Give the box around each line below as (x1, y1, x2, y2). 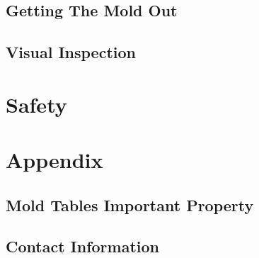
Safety (6, 89, 67, 118)
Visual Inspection (6, 41, 136, 63)
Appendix (6, 145, 103, 174)
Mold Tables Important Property (6, 193, 254, 215)
